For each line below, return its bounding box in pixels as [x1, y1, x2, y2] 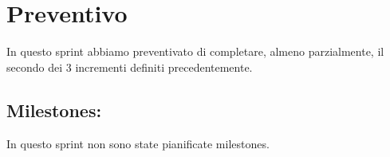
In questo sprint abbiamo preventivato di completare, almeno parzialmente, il [6, 43, 384, 60]
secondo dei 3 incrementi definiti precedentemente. [6, 58, 253, 75]
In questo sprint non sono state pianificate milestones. [6, 135, 270, 151]
